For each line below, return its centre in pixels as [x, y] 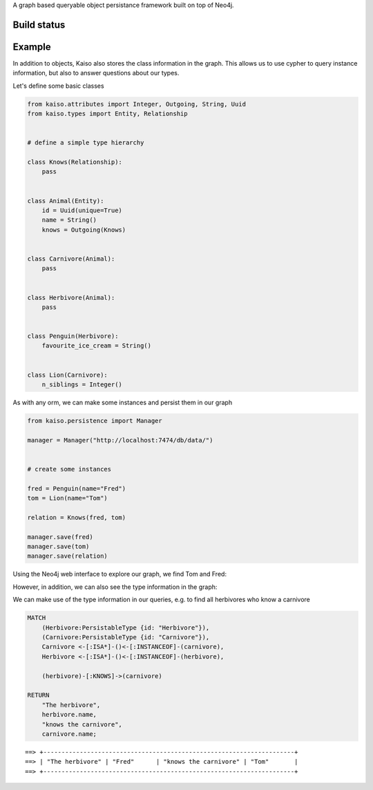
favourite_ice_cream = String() [97, 346]
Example [32, 47]
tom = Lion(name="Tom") [68, 498]
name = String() [69, 220]
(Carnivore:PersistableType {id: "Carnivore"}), [126, 637]
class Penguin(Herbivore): [73, 336]
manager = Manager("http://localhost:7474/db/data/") [120, 440]
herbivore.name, [69, 715]
